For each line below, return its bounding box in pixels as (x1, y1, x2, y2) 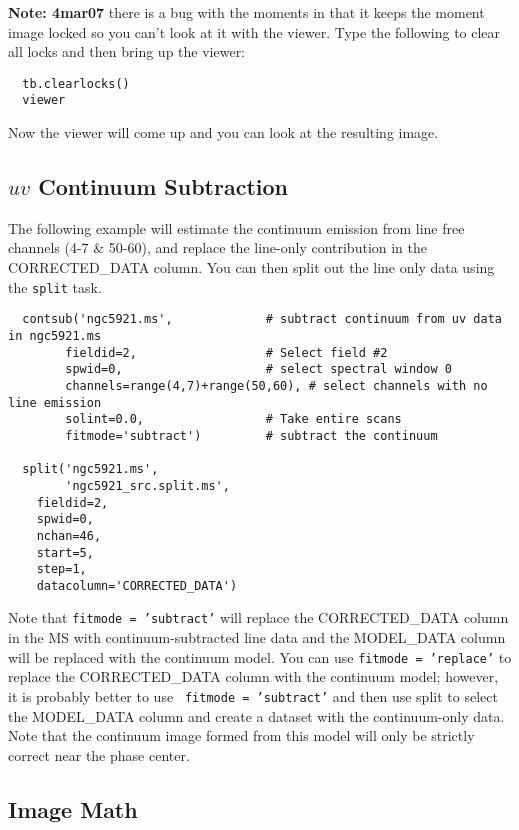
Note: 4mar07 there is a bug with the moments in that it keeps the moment (8, 2, 485, 22)
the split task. (8, 276, 102, 297)
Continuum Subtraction (38, 171, 288, 202)
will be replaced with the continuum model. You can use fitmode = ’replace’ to (8, 646, 512, 667)
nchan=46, (36, 528, 102, 543)
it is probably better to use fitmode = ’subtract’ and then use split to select (8, 685, 498, 706)
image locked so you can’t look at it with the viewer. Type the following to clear (8, 21, 501, 42)
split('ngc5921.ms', (22, 462, 159, 477)
